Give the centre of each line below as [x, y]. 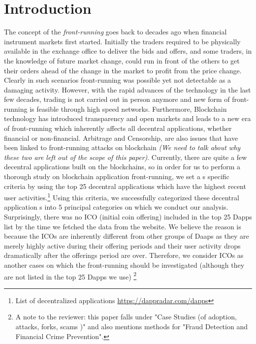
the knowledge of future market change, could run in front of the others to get [122, 60]
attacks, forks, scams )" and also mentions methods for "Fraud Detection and [131, 327]
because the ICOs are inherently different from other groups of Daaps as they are [127, 236]
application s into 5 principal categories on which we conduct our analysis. [116, 207]
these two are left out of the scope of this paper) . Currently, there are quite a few [126, 157]
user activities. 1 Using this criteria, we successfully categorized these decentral [122, 197]
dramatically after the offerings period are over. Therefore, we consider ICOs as [124, 255]
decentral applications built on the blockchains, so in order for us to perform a [122, 167]
